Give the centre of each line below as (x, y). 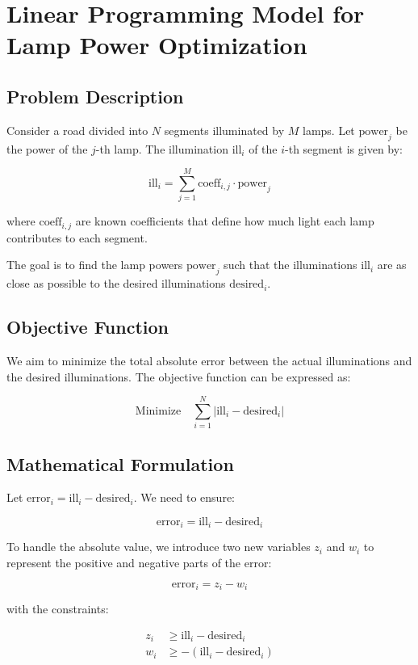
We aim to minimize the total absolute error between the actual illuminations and (209, 360)
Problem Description (95, 96)
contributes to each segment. (77, 237)
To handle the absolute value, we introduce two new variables (159, 547)
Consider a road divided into (77, 130)
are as (392, 265)
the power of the (47, 148)
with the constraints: (58, 609)
